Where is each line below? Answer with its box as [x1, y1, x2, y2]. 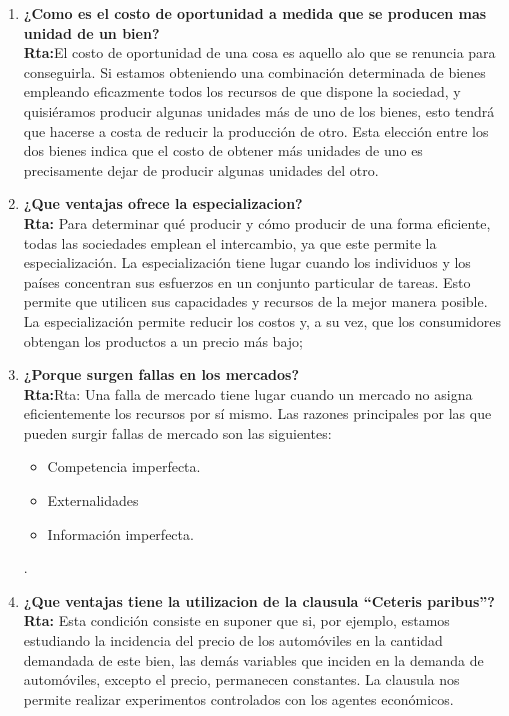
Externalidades [47, 490, 139, 511]
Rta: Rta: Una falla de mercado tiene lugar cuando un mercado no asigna [23, 383, 473, 404]
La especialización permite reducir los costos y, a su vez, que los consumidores [23, 310, 502, 331]
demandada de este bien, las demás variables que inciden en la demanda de [23, 649, 484, 670]
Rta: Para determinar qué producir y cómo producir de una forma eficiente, [23, 212, 491, 233]
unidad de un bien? [23, 22, 160, 43]
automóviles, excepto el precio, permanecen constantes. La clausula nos [23, 669, 460, 690]
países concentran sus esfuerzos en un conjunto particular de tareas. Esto [23, 271, 471, 292]
